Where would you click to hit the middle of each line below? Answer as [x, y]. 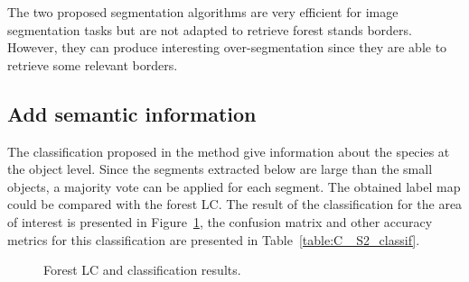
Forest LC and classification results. [142, 270]
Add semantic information [132, 113]
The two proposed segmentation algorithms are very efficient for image [203, 12]
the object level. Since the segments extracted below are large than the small [220, 169]
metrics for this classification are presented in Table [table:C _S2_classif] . [214, 239]
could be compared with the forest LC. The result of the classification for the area [235, 204]
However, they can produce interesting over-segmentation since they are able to [227, 47]
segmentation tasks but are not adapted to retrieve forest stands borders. [210, 29]
